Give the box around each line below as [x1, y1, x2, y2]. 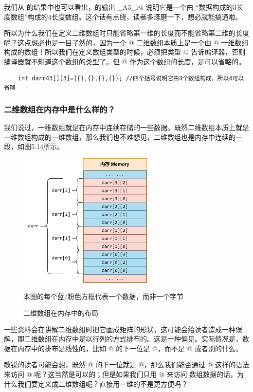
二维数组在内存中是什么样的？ [4, 103, 116, 115]
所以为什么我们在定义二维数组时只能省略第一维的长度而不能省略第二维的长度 [4, 28, 249, 38]
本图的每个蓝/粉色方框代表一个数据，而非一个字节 [23, 291, 183, 301]
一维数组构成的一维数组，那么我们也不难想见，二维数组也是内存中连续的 [4, 131, 235, 142]
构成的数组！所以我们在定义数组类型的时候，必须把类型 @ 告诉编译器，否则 [4, 47, 246, 57]
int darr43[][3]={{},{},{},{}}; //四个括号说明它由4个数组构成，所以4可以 [18, 75, 244, 82]
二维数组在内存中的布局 [23, 307, 98, 317]
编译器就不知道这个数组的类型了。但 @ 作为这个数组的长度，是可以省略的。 [4, 56, 246, 66]
